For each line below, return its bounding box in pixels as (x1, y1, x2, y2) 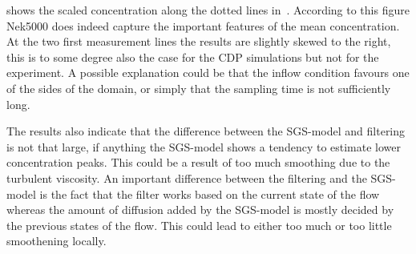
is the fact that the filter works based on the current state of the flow (39, 185, 380, 202)
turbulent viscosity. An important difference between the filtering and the (6, 169, 367, 186)
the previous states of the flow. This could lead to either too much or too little (6, 216, 392, 233)
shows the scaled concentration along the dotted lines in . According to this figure (6, 2, 410, 18)
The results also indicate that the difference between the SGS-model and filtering (6, 123, 406, 139)
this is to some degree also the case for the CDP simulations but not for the (6, 48, 379, 65)
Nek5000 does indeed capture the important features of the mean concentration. (6, 17, 400, 34)
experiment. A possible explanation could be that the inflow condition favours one (6, 64, 410, 81)
